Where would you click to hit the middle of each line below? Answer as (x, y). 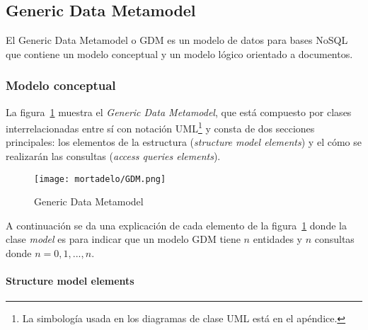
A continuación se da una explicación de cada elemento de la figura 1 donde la (176, 225)
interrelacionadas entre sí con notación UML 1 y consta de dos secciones (160, 127)
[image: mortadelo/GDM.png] (100, 179)
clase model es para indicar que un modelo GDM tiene (123, 239)
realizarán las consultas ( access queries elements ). (113, 156)
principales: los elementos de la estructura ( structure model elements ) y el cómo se (184, 142)
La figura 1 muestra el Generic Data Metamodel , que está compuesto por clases (179, 112)
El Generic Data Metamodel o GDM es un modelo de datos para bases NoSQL (177, 40)
